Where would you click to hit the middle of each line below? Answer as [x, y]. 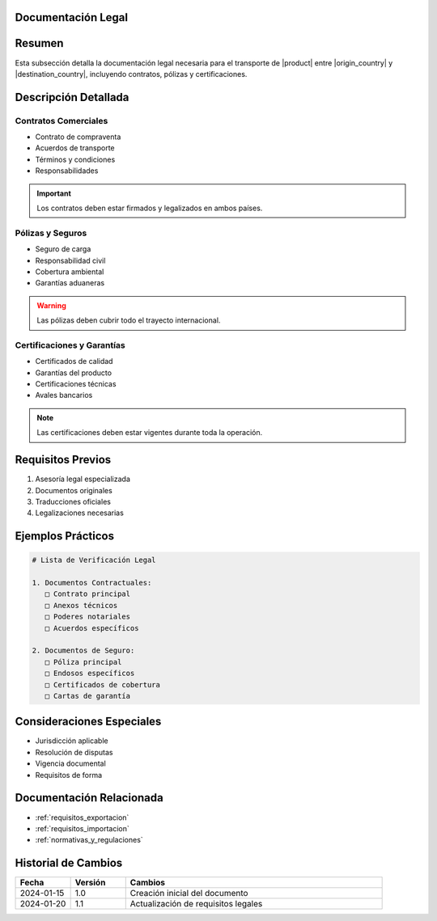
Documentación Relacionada [89, 798]
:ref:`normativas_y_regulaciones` [89, 840]
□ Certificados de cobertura [103, 684]
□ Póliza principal [83, 662]
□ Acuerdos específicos [92, 628]
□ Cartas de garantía [88, 696]
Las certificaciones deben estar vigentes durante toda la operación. [150, 433]
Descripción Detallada [72, 97]
